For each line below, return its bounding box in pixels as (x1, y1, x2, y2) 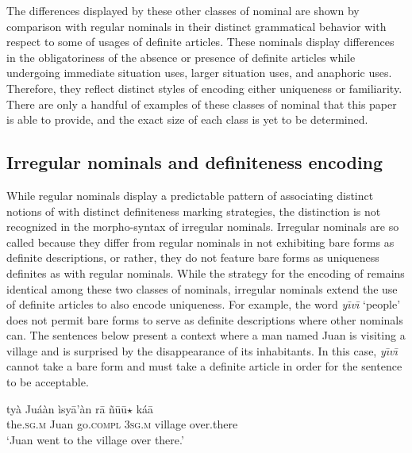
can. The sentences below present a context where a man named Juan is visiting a (6, 327, 406, 344)
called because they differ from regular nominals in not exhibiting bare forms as (6, 233, 395, 250)
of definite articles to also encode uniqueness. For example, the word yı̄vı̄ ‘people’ (6, 296, 401, 313)
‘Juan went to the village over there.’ (6, 431, 184, 447)
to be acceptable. (6, 374, 89, 390)
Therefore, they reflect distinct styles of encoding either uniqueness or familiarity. (6, 79, 402, 96)
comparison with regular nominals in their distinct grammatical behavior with (6, 17, 387, 34)
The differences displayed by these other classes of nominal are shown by (6, 2, 360, 18)
